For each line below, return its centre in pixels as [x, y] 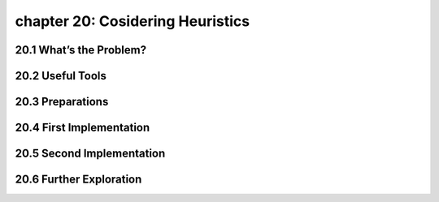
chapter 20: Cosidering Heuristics [133, 21]
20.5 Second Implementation [90, 154]
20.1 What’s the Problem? [80, 50]
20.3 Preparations [62, 102]
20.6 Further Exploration [78, 180]
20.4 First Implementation [83, 128]
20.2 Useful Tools [61, 76]
